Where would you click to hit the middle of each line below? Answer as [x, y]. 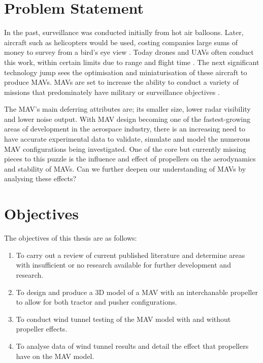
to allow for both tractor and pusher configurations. [96, 302]
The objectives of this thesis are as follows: [71, 238]
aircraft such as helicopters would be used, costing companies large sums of [121, 42]
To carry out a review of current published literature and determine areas [130, 255]
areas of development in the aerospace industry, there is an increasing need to [125, 129]
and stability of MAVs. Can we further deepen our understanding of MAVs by [125, 168]
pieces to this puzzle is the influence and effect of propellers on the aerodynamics [130, 159]
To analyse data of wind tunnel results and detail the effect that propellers [132, 345]
